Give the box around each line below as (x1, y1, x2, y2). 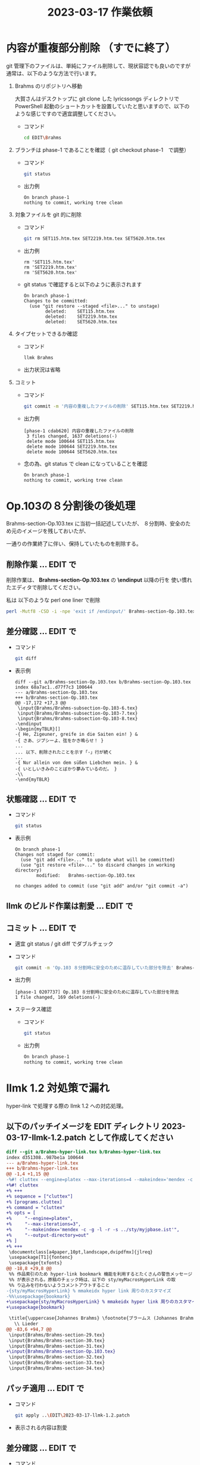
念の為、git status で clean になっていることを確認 (23, 460, 148, 467)
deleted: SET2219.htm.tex (45, 313, 118, 320)
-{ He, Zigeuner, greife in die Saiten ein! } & (14, 731, 138, 737)
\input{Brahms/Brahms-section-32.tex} (8, 1354, 105, 1360)
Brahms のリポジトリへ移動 (14, 82, 82, 90)
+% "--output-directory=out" (6, 1232, 89, 1238)
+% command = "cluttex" (6, 1204, 65, 1210)
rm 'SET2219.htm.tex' (23, 264, 77, 270)
